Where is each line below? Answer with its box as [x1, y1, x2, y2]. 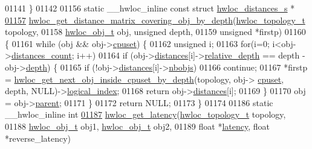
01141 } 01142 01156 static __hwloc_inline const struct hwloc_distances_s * [5, 2, 295, 14]
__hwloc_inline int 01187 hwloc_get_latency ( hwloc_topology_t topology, [5, 108, 286, 121]
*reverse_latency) [5, 132, 71, 144]
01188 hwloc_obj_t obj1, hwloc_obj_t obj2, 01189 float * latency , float [5, 119, 270, 132]
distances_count [11, 49, 72, 62]
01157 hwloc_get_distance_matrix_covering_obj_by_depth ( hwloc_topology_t [5, 13, 305, 26]
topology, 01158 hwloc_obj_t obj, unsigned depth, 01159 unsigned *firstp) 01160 [5, 25, 306, 38]
